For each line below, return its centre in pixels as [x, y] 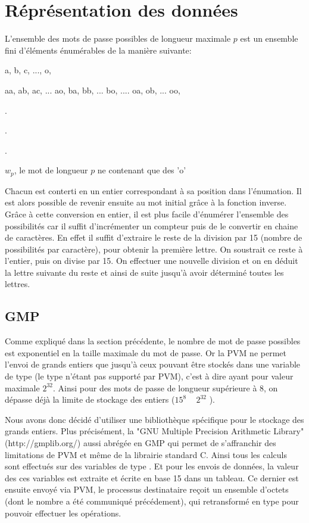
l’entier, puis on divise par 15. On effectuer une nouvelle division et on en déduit [152, 261]
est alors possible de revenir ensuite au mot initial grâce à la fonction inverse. [146, 202]
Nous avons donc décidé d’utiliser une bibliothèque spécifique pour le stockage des [154, 419]
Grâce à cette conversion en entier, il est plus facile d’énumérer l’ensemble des [147, 214]
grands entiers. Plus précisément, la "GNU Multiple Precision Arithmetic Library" [154, 431]
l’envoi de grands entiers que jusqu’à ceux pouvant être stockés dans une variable [153, 364]
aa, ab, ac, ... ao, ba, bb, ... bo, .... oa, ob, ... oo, [93, 90]
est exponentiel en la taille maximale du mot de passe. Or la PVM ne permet [146, 352]
